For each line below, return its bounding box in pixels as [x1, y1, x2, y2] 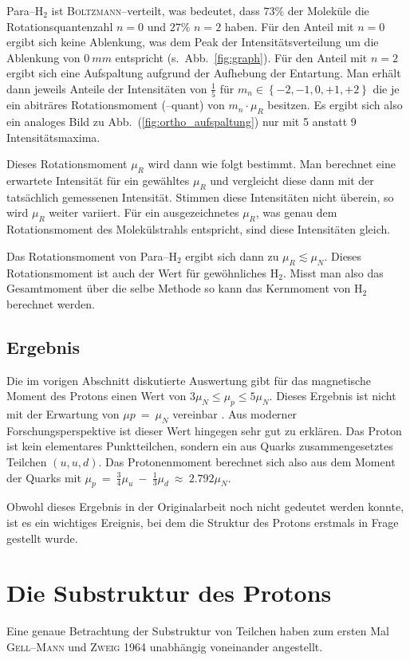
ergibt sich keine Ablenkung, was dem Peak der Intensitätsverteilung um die [6, 33, 379, 50]
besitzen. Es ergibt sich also [267, 96, 403, 113]
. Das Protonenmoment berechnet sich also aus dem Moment [98, 454, 396, 469]
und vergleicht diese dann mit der [210, 172, 374, 189]
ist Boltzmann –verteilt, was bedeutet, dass [51, 2, 260, 18]
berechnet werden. [6, 295, 95, 312]
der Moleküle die [287, 2, 369, 18]
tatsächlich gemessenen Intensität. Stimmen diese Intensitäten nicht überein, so [6, 188, 394, 205]
